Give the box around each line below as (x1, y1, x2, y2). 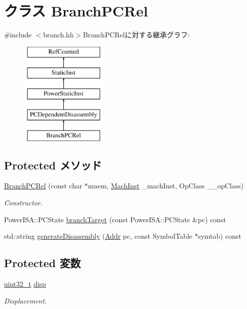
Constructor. (4, 197, 43, 208)
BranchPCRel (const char (4, 180, 82, 191)
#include (4, 29, 32, 40)
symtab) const (198, 231, 242, 241)
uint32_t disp (4, 279, 46, 289)
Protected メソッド (4, 157, 102, 172)
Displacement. (4, 295, 47, 306)
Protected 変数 (4, 255, 81, 271)
